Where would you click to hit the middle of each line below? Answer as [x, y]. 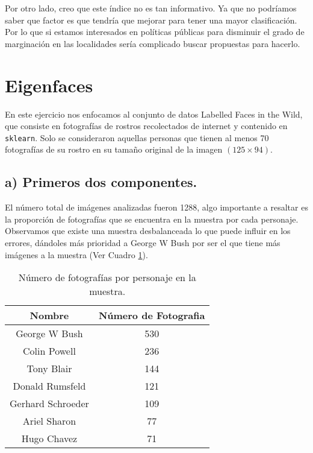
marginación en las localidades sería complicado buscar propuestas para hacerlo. [153, 43]
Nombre [49, 315]
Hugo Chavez [49, 439]
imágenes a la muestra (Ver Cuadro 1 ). [76, 254]
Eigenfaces [49, 85]
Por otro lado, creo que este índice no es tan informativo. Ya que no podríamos [151, 8]
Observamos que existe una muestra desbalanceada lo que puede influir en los [148, 231]
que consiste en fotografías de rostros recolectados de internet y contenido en [146, 126]
